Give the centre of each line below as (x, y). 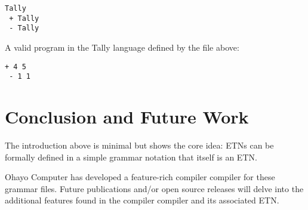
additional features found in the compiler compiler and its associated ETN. (142, 200)
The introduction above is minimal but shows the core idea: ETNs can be (139, 145)
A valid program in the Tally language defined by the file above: (122, 47)
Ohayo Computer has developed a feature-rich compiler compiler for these (140, 177)
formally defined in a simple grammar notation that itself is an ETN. (131, 157)
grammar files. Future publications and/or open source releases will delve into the (154, 188)
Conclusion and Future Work (127, 117)
